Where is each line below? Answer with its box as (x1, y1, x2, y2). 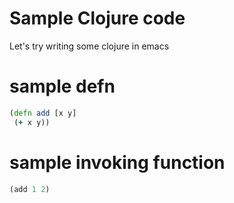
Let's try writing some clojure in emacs (9, 40, 170, 52)
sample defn (9, 75, 116, 98)
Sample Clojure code (9, 7, 186, 30)
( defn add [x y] (9, 108, 77, 118)
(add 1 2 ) (9, 184, 51, 194)
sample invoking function (9, 151, 226, 174)
